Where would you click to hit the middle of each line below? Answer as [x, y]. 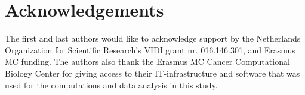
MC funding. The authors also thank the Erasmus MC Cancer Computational [147, 61]
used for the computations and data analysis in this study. [111, 85]
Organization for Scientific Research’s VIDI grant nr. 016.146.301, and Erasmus [150, 50]
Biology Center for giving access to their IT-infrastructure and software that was [152, 73]
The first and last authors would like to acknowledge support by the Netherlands [153, 38]
